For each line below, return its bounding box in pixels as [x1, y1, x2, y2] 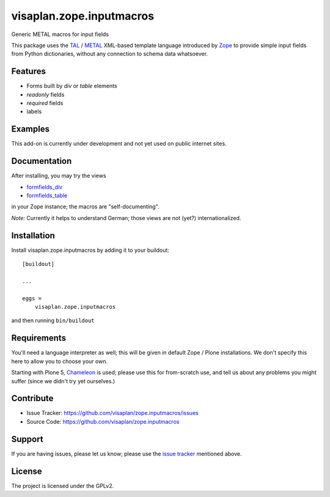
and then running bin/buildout [11, 317, 95, 324]
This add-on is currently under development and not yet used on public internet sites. [11, 140, 227, 147]
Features [11, 66, 46, 76]
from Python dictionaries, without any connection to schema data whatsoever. [11, 50, 208, 57]
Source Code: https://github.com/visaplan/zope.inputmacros [26, 418, 180, 425]
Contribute [11, 393, 54, 403]
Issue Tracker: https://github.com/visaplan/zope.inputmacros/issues [26, 410, 199, 417]
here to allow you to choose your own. [11, 358, 108, 365]
